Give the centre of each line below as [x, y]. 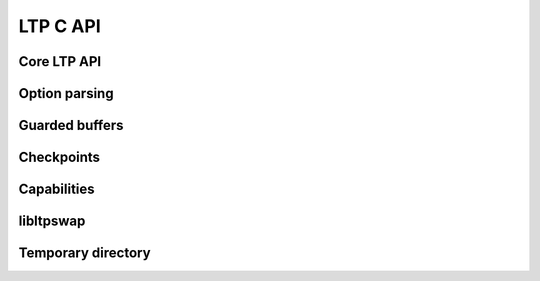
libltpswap [52, 221]
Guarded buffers [71, 125]
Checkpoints [59, 157]
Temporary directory [84, 253]
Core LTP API [60, 61]
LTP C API [60, 26]
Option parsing [66, 93]
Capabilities [56, 189]
